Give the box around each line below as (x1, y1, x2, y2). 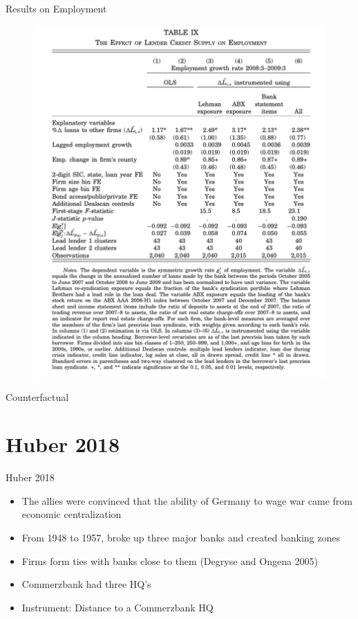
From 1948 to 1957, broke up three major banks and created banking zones (21, 530, 341, 545)
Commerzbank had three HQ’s (21, 577, 151, 591)
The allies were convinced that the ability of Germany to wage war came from (21, 493, 353, 508)
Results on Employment (6, 1, 107, 15)
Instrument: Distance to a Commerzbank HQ (21, 600, 214, 614)
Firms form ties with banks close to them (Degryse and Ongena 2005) (21, 553, 319, 568)
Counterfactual (6, 389, 69, 404)
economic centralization (21, 507, 122, 521)
